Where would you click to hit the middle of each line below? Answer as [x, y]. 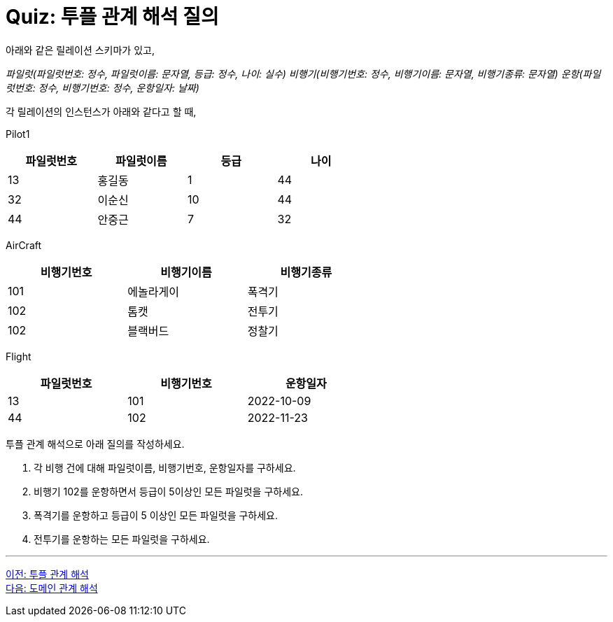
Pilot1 [18, 134]
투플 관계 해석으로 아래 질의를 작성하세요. [95, 444]
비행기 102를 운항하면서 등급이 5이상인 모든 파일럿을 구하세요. [168, 491]
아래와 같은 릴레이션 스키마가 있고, [80, 50]
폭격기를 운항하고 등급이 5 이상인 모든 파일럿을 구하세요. [156, 515]
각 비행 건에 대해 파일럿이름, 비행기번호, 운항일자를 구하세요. [165, 467]
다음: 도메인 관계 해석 [52, 588]
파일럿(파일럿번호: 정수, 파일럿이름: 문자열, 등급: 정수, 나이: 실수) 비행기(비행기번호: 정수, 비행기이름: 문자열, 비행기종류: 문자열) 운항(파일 [303, 73]
